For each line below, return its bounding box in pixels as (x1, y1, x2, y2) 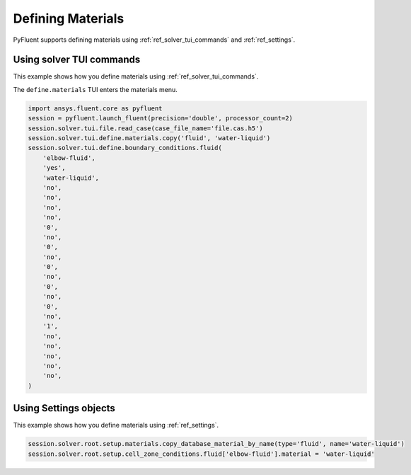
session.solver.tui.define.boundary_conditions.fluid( (28, 144, 222, 152)
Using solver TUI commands (13, 54, 141, 66)
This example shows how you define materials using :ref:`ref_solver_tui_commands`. (13, 72, 259, 81)
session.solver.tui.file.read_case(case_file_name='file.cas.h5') (28, 124, 263, 132)
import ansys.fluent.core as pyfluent (28, 104, 163, 113)
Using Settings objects (13, 402, 116, 414)
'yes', (42, 164, 66, 172)
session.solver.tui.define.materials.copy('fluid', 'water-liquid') (28, 135, 271, 142)
